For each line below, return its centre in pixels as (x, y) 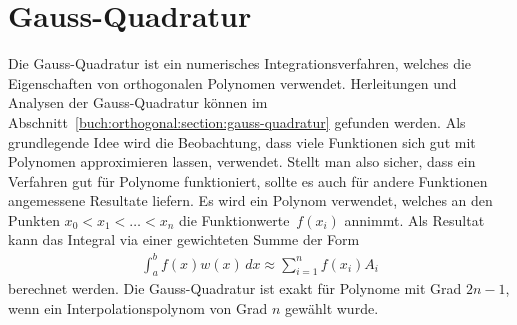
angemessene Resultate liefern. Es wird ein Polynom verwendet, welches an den (250, 200)
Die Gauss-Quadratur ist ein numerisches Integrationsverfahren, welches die (240, 63)
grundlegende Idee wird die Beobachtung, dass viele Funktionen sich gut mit (242, 141)
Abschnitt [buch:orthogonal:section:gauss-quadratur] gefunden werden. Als (237, 121)
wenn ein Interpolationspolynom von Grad (138, 307)
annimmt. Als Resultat (414, 219)
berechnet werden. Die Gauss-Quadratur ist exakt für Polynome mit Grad (235, 288)
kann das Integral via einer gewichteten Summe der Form (184, 239)
